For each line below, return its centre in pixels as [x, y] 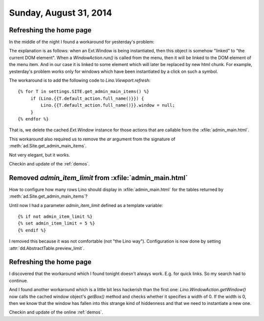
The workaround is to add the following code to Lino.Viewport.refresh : [80, 80]
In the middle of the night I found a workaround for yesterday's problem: [82, 42]
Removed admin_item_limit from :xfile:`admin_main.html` [99, 178]
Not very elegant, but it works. [40, 155]
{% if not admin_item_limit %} [55, 217]
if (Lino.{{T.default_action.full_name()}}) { [87, 98]
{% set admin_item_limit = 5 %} [56, 223]
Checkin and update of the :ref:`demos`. [49, 163]
